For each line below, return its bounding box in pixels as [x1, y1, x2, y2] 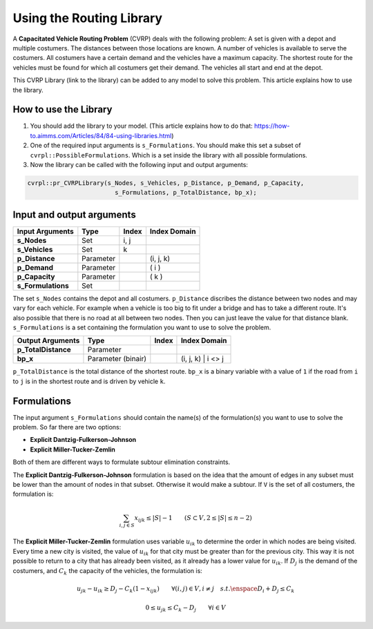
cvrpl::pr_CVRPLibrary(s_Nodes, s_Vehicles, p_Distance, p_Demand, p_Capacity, [27, 179, 305, 186]
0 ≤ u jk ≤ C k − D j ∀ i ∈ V [145, 604, 226, 614]
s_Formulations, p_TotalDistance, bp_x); [114, 188, 257, 197]
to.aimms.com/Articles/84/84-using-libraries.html [30, 131, 172, 139]
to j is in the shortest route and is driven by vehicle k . [12, 377, 166, 385]
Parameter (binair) [87, 354, 147, 364]
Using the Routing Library [12, 10, 162, 26]
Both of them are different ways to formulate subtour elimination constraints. [12, 458, 231, 466]
